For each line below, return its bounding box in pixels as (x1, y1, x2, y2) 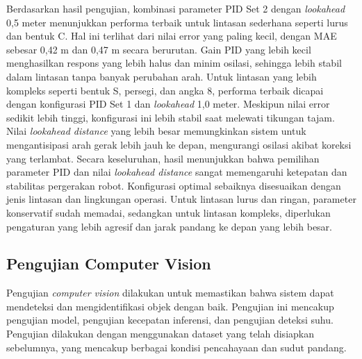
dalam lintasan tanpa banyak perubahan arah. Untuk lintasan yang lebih (6, 69, 317, 83)
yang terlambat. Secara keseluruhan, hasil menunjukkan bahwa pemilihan (6, 151, 320, 165)
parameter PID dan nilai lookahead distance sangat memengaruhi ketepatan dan (6, 165, 347, 179)
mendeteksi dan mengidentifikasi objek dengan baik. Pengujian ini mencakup (6, 299, 334, 313)
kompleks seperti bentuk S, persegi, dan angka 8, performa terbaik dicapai (6, 83, 324, 97)
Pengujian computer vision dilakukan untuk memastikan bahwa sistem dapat (6, 285, 334, 300)
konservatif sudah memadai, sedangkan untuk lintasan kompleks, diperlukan (6, 205, 331, 219)
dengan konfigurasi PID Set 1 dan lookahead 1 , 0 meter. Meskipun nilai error (6, 97, 330, 111)
